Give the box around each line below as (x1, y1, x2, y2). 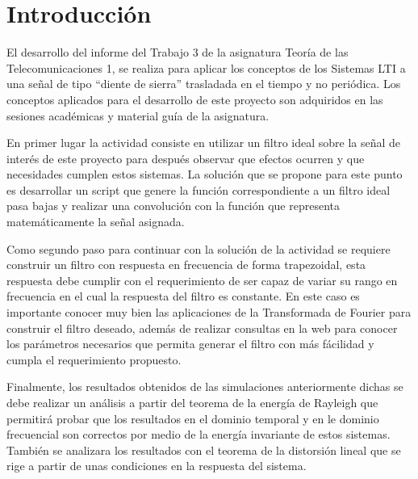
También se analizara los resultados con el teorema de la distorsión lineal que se (6, 441, 401, 458)
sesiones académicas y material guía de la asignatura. (6, 107, 270, 124)
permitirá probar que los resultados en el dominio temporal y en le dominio (6, 410, 379, 426)
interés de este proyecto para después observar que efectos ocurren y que (6, 149, 365, 166)
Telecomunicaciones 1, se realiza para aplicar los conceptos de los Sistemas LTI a (6, 59, 406, 76)
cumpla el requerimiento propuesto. (6, 351, 182, 368)
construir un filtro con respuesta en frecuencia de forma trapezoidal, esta (6, 256, 366, 273)
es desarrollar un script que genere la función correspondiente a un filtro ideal (6, 181, 391, 198)
